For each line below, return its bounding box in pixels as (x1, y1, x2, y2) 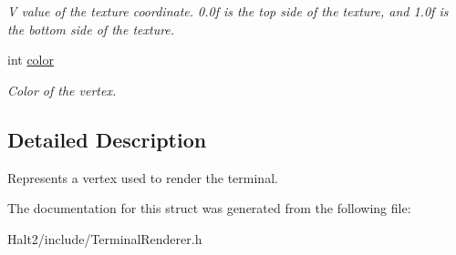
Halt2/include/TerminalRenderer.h (7, 229, 202, 248)
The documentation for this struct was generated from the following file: (7, 199, 411, 218)
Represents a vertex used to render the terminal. (7, 168, 278, 187)
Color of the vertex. (7, 80, 117, 99)
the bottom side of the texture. (7, 19, 175, 38)
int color (7, 50, 55, 69)
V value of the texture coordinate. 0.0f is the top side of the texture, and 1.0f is (7, 2, 449, 20)
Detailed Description (7, 125, 207, 153)
